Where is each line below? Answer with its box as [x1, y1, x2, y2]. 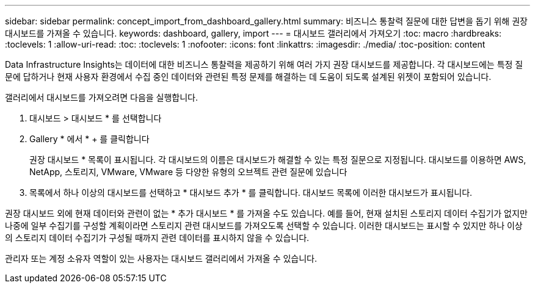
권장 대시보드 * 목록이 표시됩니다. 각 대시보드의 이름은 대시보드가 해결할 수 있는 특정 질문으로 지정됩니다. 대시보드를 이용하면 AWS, [29, 154, 526, 165]
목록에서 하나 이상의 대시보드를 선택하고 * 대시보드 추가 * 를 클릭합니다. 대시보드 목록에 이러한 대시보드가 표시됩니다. [29, 187, 473, 198]
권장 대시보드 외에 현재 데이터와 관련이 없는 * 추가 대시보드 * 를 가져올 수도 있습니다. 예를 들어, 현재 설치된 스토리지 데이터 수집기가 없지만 [5, 208, 528, 218]
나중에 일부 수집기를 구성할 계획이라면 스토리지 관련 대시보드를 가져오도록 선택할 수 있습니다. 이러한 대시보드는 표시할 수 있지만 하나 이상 [5, 220, 523, 231]
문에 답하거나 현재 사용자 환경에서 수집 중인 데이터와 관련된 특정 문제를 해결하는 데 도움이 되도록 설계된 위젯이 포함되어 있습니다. [5, 71, 492, 82]
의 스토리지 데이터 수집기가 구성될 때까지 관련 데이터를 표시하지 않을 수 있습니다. [5, 232, 310, 243]
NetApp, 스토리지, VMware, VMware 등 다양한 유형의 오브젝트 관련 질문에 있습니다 [29, 167, 348, 177]
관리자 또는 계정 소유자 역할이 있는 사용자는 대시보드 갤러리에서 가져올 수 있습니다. [5, 253, 318, 264]
